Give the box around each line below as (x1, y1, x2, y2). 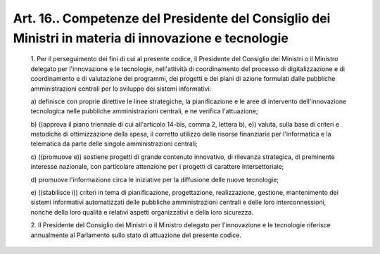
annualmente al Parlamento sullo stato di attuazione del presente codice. (30, 231, 242, 239)
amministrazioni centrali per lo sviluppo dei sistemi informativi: (30, 84, 212, 93)
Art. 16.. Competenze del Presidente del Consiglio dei (13, 11, 331, 26)
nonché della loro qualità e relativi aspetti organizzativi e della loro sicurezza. (30, 208, 253, 216)
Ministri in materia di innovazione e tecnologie (13, 30, 289, 46)
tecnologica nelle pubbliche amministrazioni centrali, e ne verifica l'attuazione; (30, 107, 258, 115)
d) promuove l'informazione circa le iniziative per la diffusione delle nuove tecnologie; (30, 175, 279, 184)
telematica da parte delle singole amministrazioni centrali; (30, 139, 198, 148)
